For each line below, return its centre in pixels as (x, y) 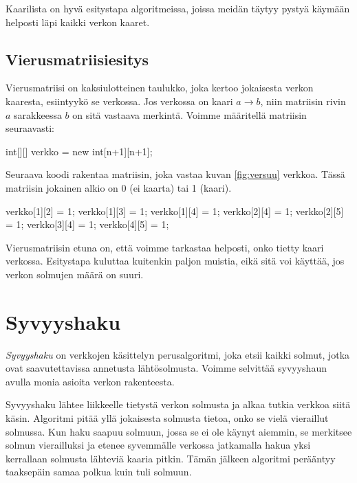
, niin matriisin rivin (303, 101)
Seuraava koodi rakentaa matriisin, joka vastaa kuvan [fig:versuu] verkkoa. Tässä (175, 174)
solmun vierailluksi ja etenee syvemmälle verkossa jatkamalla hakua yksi (158, 445)
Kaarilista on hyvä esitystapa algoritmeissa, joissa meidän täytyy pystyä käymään (178, 8)
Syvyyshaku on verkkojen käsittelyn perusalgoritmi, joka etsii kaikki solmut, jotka (178, 354)
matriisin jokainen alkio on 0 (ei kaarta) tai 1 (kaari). (119, 187)
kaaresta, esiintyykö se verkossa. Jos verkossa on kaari (119, 101)
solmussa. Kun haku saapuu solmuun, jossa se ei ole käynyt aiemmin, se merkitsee (179, 431)
